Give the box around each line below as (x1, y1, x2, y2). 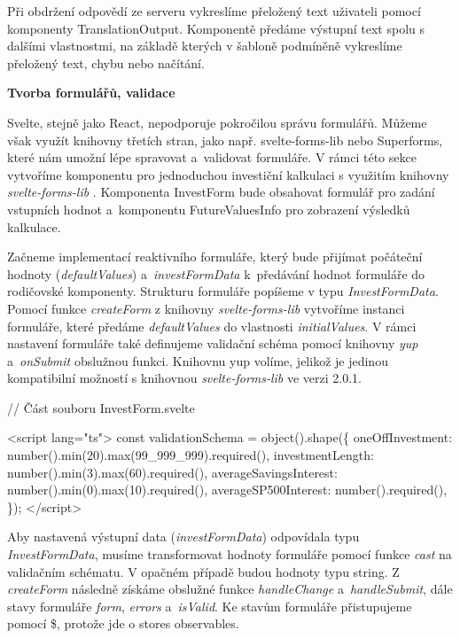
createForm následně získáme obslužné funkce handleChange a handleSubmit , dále (7, 580, 453, 598)
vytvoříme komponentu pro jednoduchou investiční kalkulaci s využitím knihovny (7, 165, 449, 183)
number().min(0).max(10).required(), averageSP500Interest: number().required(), (7, 480, 448, 499)
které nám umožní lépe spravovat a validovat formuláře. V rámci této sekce (7, 148, 417, 167)
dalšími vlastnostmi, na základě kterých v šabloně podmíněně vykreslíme (7, 36, 402, 55)
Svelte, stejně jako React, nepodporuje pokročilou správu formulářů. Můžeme (7, 113, 427, 131)
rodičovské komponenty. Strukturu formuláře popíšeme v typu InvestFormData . (7, 282, 439, 300)
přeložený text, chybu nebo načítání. (7, 53, 205, 72)
